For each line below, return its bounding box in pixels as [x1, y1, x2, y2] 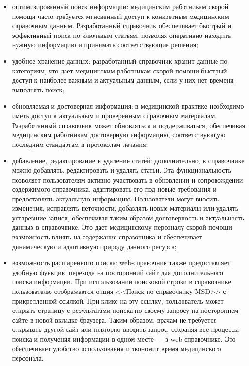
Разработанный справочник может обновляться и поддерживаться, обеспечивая [12, 120, 245, 130]
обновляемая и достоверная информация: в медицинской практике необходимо [12, 101, 244, 111]
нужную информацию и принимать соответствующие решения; [12, 39, 198, 50]
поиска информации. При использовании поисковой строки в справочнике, [12, 276, 233, 287]
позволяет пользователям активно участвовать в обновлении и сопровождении [12, 174, 243, 184]
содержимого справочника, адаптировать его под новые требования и [12, 184, 216, 194]
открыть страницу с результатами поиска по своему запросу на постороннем [12, 305, 239, 315]
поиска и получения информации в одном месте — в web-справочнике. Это [12, 334, 236, 344]
